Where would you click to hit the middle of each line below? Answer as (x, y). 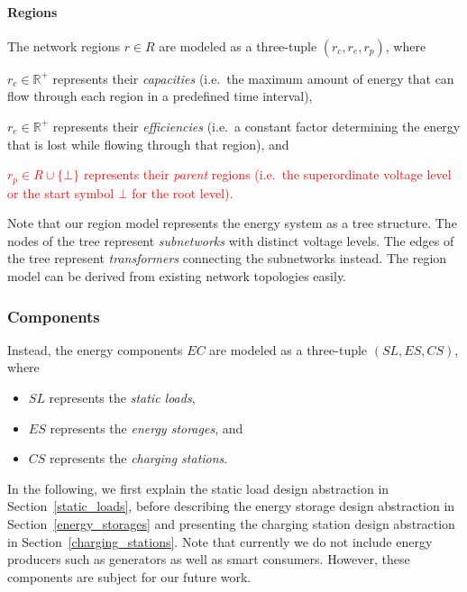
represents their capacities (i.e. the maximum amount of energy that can (253, 78)
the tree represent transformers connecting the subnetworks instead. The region (227, 258)
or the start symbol (61, 192)
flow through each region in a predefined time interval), (160, 96)
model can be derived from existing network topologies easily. (177, 276)
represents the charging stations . (139, 458)
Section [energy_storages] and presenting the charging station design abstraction (231, 523)
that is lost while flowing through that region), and (148, 144)
